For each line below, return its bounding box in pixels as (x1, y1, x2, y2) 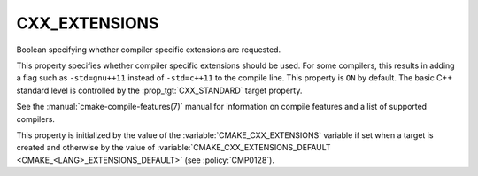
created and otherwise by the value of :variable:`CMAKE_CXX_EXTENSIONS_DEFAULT (16, 142, 331, 153)
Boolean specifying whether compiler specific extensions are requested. (16, 44, 281, 55)
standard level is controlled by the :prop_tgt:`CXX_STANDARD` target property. (16, 85, 303, 96)
